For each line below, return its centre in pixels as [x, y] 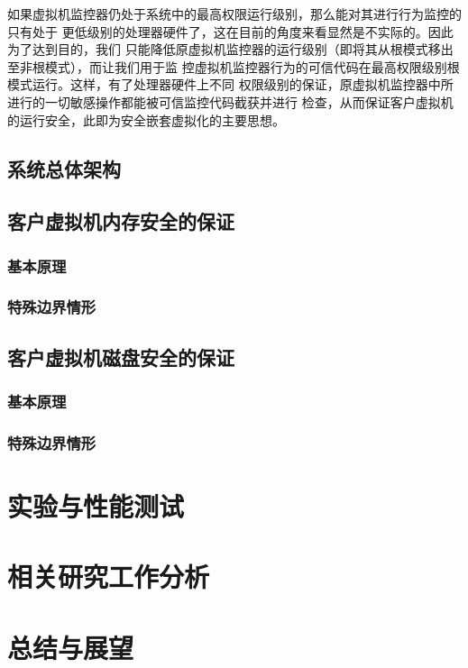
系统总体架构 [64, 168]
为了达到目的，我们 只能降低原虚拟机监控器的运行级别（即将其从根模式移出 [230, 49]
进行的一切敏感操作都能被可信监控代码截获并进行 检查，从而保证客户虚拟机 [230, 101]
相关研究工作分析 [109, 576]
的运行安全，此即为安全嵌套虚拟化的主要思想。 [146, 119]
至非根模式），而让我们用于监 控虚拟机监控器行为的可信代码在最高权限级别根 [234, 66]
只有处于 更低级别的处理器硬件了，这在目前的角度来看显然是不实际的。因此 [230, 31]
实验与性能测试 [96, 506]
